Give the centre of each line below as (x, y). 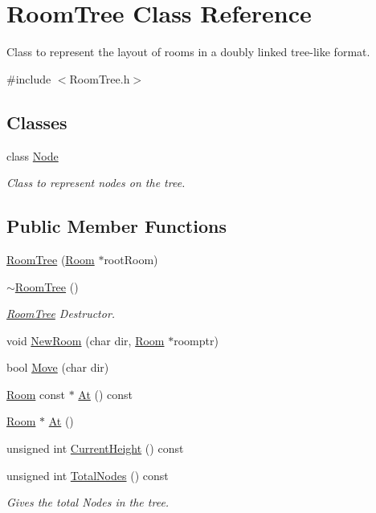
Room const (36, 394)
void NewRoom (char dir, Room (86, 340)
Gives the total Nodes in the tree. (88, 502)
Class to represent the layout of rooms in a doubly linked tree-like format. (188, 52)
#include (29, 78)
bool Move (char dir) (58, 367)
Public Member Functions (116, 226)
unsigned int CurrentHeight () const (95, 448)
